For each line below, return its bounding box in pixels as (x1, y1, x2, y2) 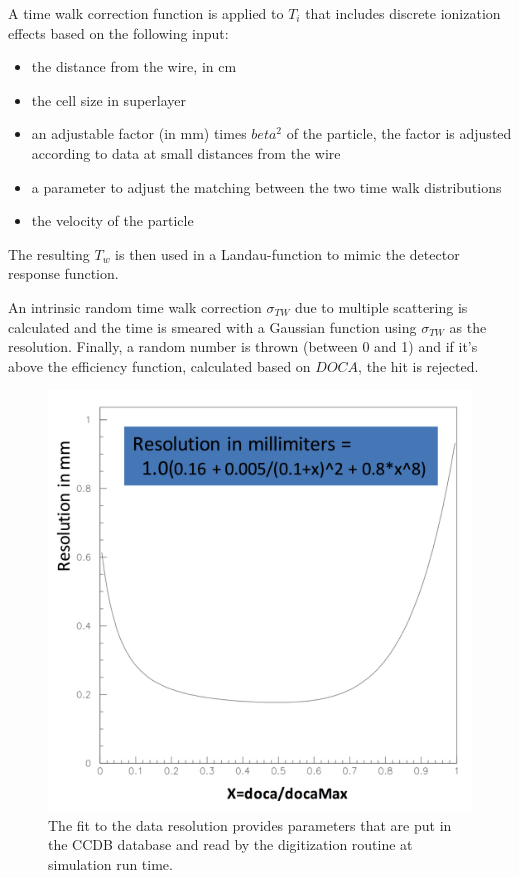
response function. (8, 263, 119, 284)
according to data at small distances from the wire (31, 142, 341, 163)
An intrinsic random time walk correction (8, 296, 262, 317)
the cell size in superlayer (31, 89, 187, 110)
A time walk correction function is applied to (8, 3, 284, 23)
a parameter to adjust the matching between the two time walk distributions (31, 176, 502, 197)
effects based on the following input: (8, 22, 229, 43)
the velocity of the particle (31, 210, 194, 231)
